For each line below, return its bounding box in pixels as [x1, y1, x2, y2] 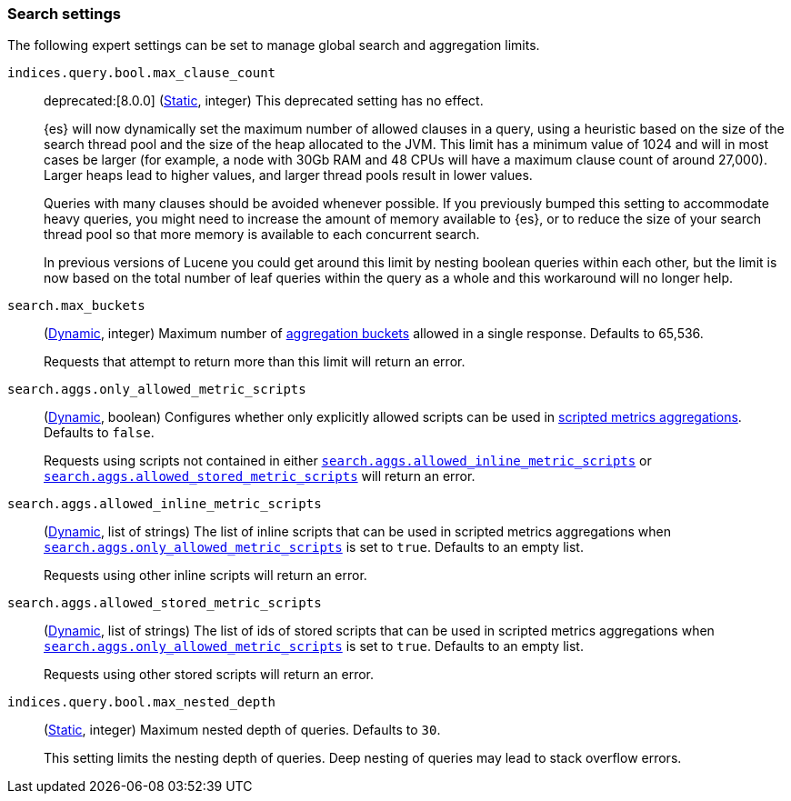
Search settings [7, 5, 121, 23]
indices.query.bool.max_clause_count [7, 65, 276, 81]
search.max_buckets [7, 298, 145, 314]
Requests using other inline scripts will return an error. [44, 567, 367, 584]
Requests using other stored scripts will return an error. [44, 666, 374, 683]
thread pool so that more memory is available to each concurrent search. [44, 226, 480, 243]
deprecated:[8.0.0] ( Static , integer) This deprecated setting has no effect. [44, 93, 484, 109]
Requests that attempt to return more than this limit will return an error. [44, 354, 466, 370]
